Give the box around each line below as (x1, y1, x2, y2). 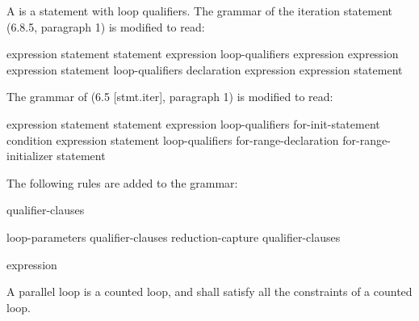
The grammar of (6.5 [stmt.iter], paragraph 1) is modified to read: (6, 88, 333, 105)
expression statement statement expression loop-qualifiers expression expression (6, 45, 399, 62)
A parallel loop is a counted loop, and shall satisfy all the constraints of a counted (6, 283, 413, 300)
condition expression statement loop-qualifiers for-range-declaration (6, 131, 339, 148)
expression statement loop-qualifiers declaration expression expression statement (6, 61, 403, 78)
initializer (6, 147, 53, 164)
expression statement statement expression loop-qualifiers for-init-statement (6, 115, 380, 132)
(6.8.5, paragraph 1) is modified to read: (6, 18, 205, 35)
